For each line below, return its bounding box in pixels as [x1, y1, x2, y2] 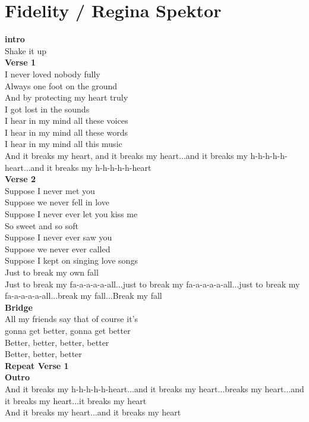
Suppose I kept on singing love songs [5, 254, 138, 267]
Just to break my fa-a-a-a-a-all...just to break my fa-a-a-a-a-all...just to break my [5, 277, 300, 290]
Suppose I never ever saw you [5, 231, 112, 243]
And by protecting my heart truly [5, 91, 128, 104]
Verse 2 [5, 173, 36, 185]
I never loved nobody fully [5, 67, 100, 80]
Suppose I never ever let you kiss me [5, 208, 138, 220]
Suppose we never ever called [5, 242, 111, 255]
